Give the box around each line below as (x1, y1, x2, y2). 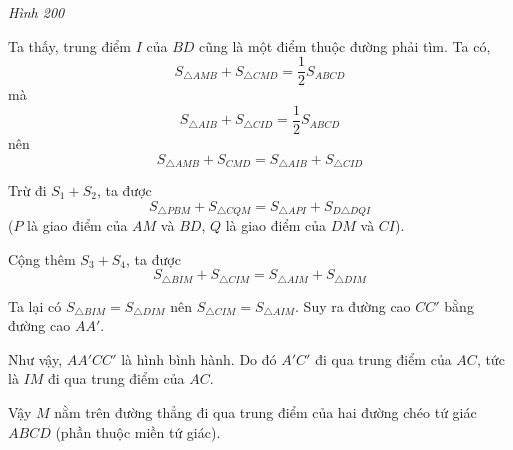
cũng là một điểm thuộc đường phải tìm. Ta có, (199, 35, 491, 56)
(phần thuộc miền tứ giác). (55, 421, 221, 442)
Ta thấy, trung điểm (8, 35, 131, 56)
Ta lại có (8, 295, 62, 316)
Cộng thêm (8, 248, 76, 269)
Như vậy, (8, 348, 63, 369)
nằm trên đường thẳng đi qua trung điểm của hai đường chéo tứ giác (54, 402, 477, 423)
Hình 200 (8, 2, 65, 22)
